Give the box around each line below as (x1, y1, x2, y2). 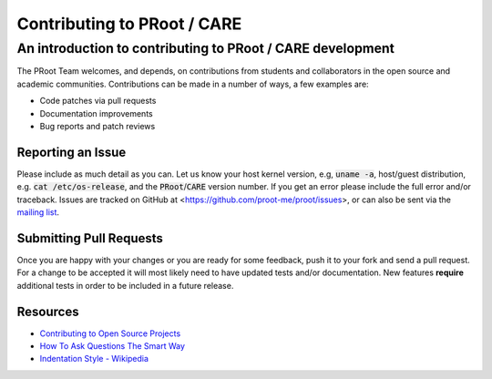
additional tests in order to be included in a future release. (16, 280, 234, 291)
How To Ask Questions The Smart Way (39, 341, 186, 352)
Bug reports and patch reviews (39, 120, 156, 131)
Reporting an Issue (16, 144, 127, 159)
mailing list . (16, 207, 59, 218)
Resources (16, 303, 79, 319)
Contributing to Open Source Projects (39, 328, 181, 339)
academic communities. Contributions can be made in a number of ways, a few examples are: (16, 78, 369, 89)
